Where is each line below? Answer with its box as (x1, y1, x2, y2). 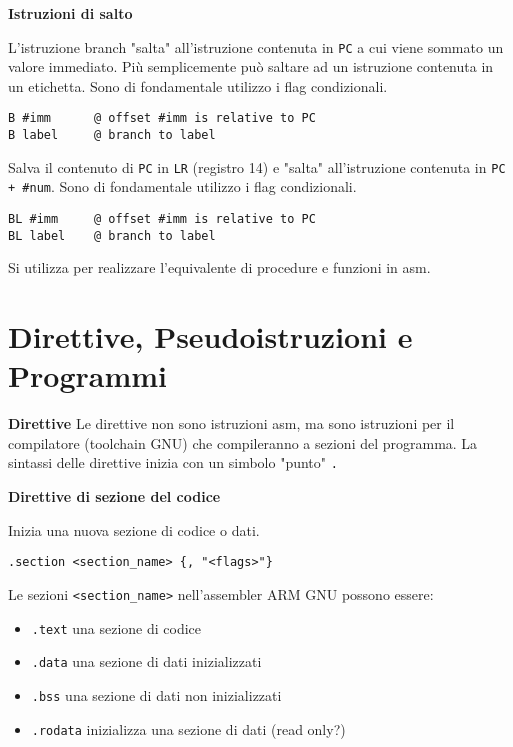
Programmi (8, 355, 167, 396)
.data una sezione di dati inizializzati (31, 651, 262, 672)
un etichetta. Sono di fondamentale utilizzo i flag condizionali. (8, 75, 388, 96)
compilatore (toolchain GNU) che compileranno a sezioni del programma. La (8, 432, 478, 453)
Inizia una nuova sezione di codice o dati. (8, 519, 260, 540)
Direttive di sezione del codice (8, 486, 221, 507)
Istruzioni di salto (8, 3, 133, 23)
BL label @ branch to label (8, 228, 216, 243)
